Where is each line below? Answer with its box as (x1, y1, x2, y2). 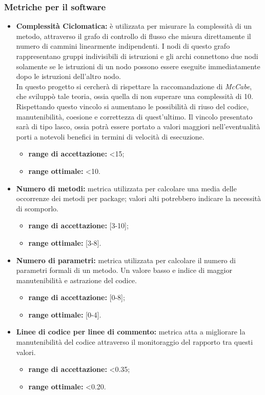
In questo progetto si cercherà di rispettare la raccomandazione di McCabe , (16, 81, 252, 91)
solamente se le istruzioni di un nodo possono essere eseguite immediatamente (16, 61, 260, 71)
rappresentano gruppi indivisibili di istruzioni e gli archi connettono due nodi (16, 51, 258, 61)
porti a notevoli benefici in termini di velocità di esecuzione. (16, 131, 205, 142)
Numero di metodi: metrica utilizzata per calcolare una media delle (16, 183, 237, 193)
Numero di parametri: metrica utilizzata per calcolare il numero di (16, 254, 236, 265)
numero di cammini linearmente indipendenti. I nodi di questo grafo (16, 41, 230, 51)
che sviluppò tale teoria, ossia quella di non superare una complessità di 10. (16, 91, 253, 102)
